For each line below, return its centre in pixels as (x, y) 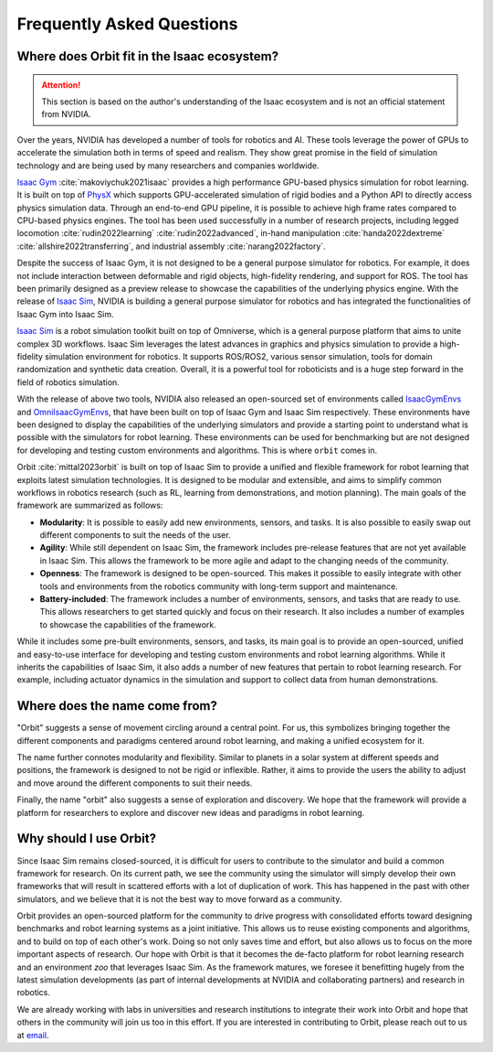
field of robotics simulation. (68, 382)
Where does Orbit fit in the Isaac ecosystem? (148, 56)
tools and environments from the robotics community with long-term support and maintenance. (219, 586)
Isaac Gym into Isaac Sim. (65, 314)
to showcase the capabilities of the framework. (128, 624)
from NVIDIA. (66, 114)
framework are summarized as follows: (90, 505)
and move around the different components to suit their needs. (135, 783)
